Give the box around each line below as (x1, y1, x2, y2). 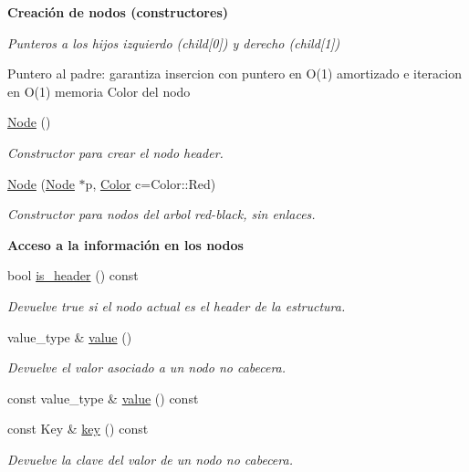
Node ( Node (7, 173, 75, 193)
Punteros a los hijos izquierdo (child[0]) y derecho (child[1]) (7, 33, 340, 52)
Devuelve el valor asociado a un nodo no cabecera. (7, 358, 287, 377)
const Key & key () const (7, 419, 149, 438)
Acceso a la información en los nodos (7, 235, 244, 254)
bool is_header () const (7, 266, 139, 285)
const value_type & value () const (7, 388, 199, 407)
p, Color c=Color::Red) (85, 173, 216, 193)
